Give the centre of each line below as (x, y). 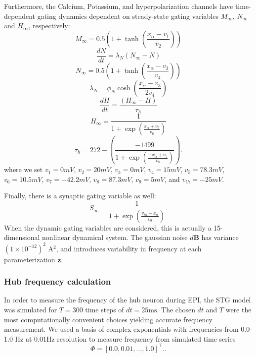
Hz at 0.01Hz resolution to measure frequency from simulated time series (125, 338)
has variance (220, 237)
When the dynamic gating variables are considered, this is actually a (108, 227)
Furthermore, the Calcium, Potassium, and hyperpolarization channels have (119, 6)
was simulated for (31, 309)
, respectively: (49, 26)
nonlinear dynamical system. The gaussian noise (115, 237)
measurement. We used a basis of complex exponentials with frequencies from (121, 329)
